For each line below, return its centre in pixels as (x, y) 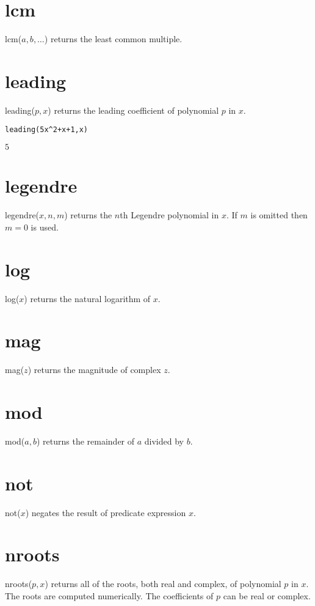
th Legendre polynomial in (169, 215)
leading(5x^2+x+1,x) (47, 130)
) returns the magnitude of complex (94, 370)
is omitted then (279, 215)
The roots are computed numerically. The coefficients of (109, 596)
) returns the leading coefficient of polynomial (133, 110)
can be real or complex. (267, 596)
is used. (45, 227)
